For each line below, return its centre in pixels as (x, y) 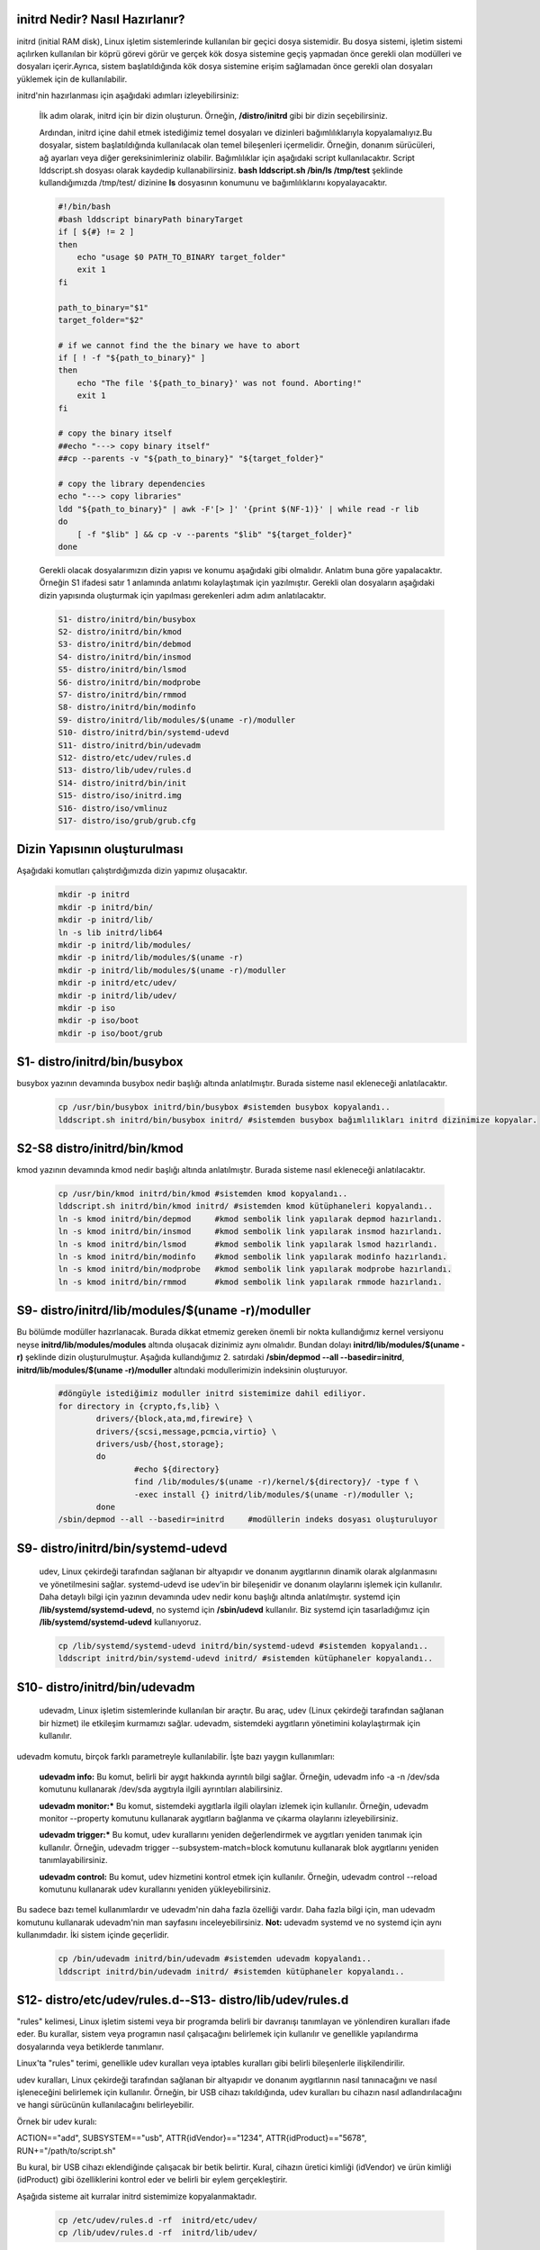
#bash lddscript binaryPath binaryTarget (151, 219)
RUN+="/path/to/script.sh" (66, 2150)
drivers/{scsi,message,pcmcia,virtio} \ (186, 1431)
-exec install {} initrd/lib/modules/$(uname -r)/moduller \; (274, 1494)
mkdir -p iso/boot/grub (111, 1033)
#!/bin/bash (85, 207)
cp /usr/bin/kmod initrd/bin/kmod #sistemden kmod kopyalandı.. (203, 1194)
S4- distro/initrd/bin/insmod (125, 657)
